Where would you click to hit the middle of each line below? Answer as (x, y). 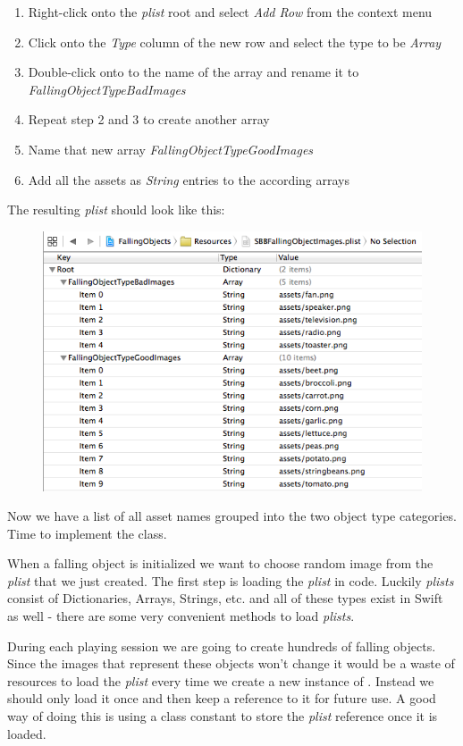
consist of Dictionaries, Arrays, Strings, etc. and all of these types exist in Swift (225, 598)
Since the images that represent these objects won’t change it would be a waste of (231, 663)
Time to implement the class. (87, 533)
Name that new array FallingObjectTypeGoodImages (171, 149)
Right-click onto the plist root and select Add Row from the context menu (230, 12)
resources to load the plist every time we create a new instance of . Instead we (221, 680)
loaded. (27, 733)
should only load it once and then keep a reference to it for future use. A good (222, 698)
